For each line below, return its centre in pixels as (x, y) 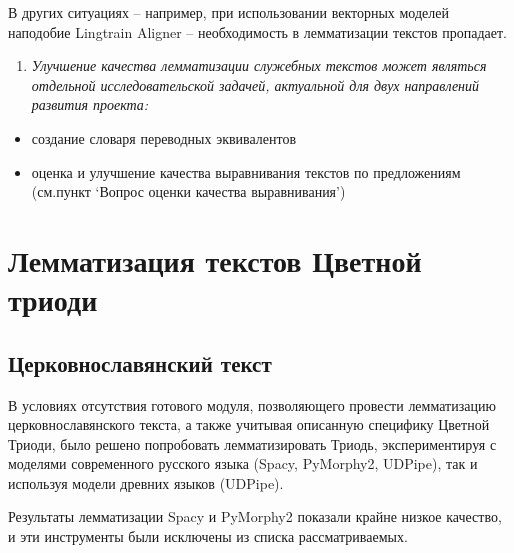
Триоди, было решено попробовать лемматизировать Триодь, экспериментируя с (252, 443)
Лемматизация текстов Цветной (215, 259)
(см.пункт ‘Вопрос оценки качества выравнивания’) (188, 191)
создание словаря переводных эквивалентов (164, 137)
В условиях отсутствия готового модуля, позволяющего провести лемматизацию (252, 404)
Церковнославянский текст (140, 362)
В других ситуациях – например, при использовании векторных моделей (228, 12)
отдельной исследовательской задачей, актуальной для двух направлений (255, 84)
